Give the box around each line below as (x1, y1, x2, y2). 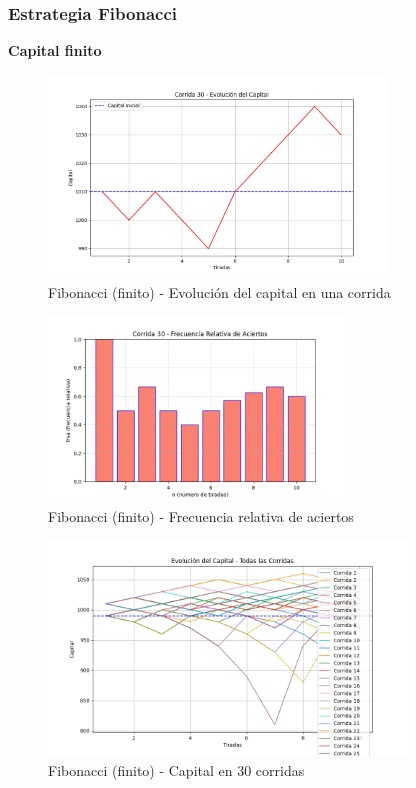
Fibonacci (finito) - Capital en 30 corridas (48, 760, 305, 780)
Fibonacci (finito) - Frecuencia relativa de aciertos (48, 505, 354, 526)
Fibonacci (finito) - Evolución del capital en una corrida (48, 281, 391, 302)
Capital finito (8, 40, 102, 61)
